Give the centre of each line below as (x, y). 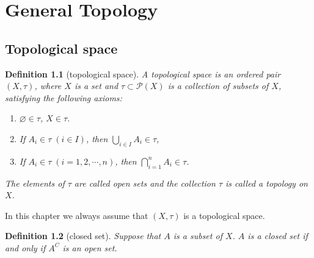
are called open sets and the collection (145, 183)
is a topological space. (224, 215)
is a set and (96, 86)
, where (48, 86)
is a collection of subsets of (218, 86)
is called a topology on (267, 183)
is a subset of (198, 236)
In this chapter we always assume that (77, 215)
